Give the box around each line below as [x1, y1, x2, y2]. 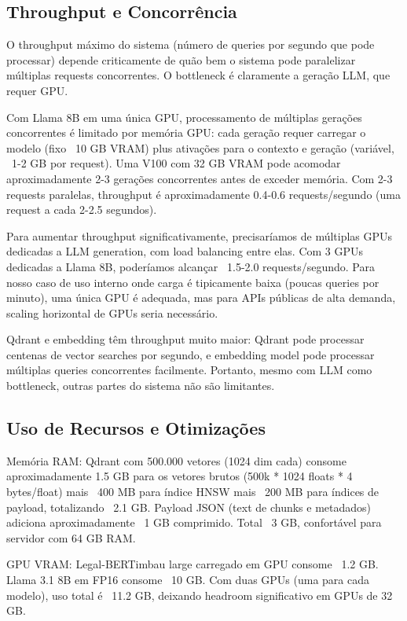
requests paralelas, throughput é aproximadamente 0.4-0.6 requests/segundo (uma [6, 186, 401, 202]
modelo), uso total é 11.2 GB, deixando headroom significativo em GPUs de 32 [6, 586, 393, 603]
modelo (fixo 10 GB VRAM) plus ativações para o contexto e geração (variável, [6, 139, 394, 156]
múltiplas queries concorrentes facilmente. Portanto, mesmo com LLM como [6, 362, 372, 378]
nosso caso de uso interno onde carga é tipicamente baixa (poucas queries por [6, 274, 379, 290]
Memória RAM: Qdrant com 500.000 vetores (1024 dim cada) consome [6, 452, 346, 469]
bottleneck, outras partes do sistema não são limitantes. [6, 377, 275, 394]
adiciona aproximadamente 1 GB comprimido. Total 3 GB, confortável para [6, 514, 382, 531]
